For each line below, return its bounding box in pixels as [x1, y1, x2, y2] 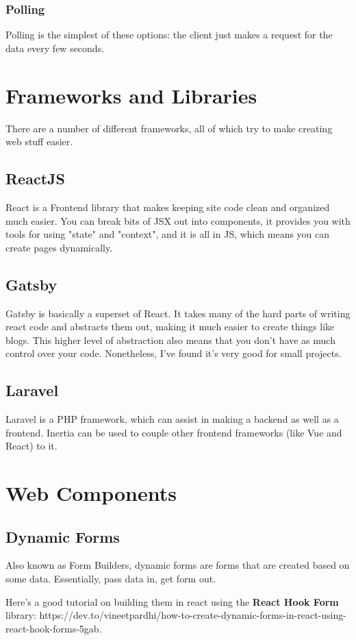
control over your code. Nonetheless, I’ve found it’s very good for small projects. [5, 346, 342, 360]
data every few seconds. [5, 40, 105, 55]
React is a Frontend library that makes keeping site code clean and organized [5, 199, 330, 214]
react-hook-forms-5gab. [5, 621, 102, 635]
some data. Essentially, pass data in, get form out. [5, 571, 216, 586]
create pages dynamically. [5, 240, 113, 254]
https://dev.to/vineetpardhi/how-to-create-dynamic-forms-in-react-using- [39, 608, 346, 622]
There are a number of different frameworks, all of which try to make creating [5, 121, 333, 135]
